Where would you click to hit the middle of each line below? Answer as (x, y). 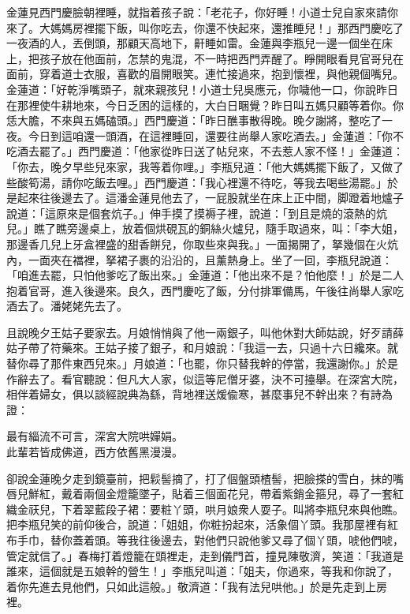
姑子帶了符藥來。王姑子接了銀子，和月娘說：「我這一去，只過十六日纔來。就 (202, 348)
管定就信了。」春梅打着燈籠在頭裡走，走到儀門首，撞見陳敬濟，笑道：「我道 (199, 555)
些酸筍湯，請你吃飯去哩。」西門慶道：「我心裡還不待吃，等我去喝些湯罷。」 (197, 182)
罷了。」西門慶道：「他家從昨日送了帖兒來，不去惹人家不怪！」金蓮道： (221, 151)
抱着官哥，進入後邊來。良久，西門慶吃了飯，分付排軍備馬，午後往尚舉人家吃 (205, 290)
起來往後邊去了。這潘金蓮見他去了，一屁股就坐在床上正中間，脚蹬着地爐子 (210, 198)
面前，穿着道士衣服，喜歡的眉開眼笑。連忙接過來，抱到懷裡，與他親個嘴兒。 (205, 74)
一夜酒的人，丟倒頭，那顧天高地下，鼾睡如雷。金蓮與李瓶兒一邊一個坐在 (194, 43)
